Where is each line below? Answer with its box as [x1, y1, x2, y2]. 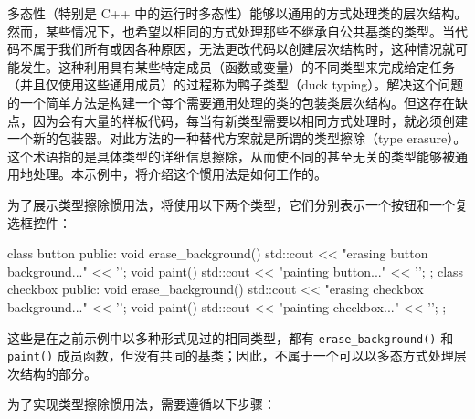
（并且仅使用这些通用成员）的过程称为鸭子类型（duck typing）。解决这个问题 [7, 75, 464, 94]
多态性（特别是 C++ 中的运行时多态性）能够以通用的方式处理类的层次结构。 [7, 4, 468, 22]
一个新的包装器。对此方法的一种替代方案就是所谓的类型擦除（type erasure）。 [7, 129, 467, 148]
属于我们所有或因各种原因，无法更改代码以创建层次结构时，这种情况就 [32, 39, 455, 58]
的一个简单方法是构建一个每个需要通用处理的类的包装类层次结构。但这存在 [7, 92, 455, 111]
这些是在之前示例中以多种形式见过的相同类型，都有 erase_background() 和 [7, 328, 454, 347]
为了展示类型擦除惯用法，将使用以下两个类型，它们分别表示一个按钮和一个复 [7, 194, 468, 214]
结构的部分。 [19, 363, 97, 382]
